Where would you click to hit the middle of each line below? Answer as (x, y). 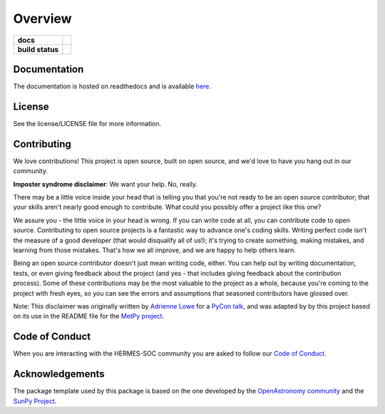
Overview (42, 19)
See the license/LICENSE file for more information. (87, 123)
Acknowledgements (59, 374)
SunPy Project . (35, 401)
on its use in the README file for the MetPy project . (88, 316)
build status (38, 49)
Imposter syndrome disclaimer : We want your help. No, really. (106, 184)
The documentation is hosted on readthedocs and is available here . (112, 86)
